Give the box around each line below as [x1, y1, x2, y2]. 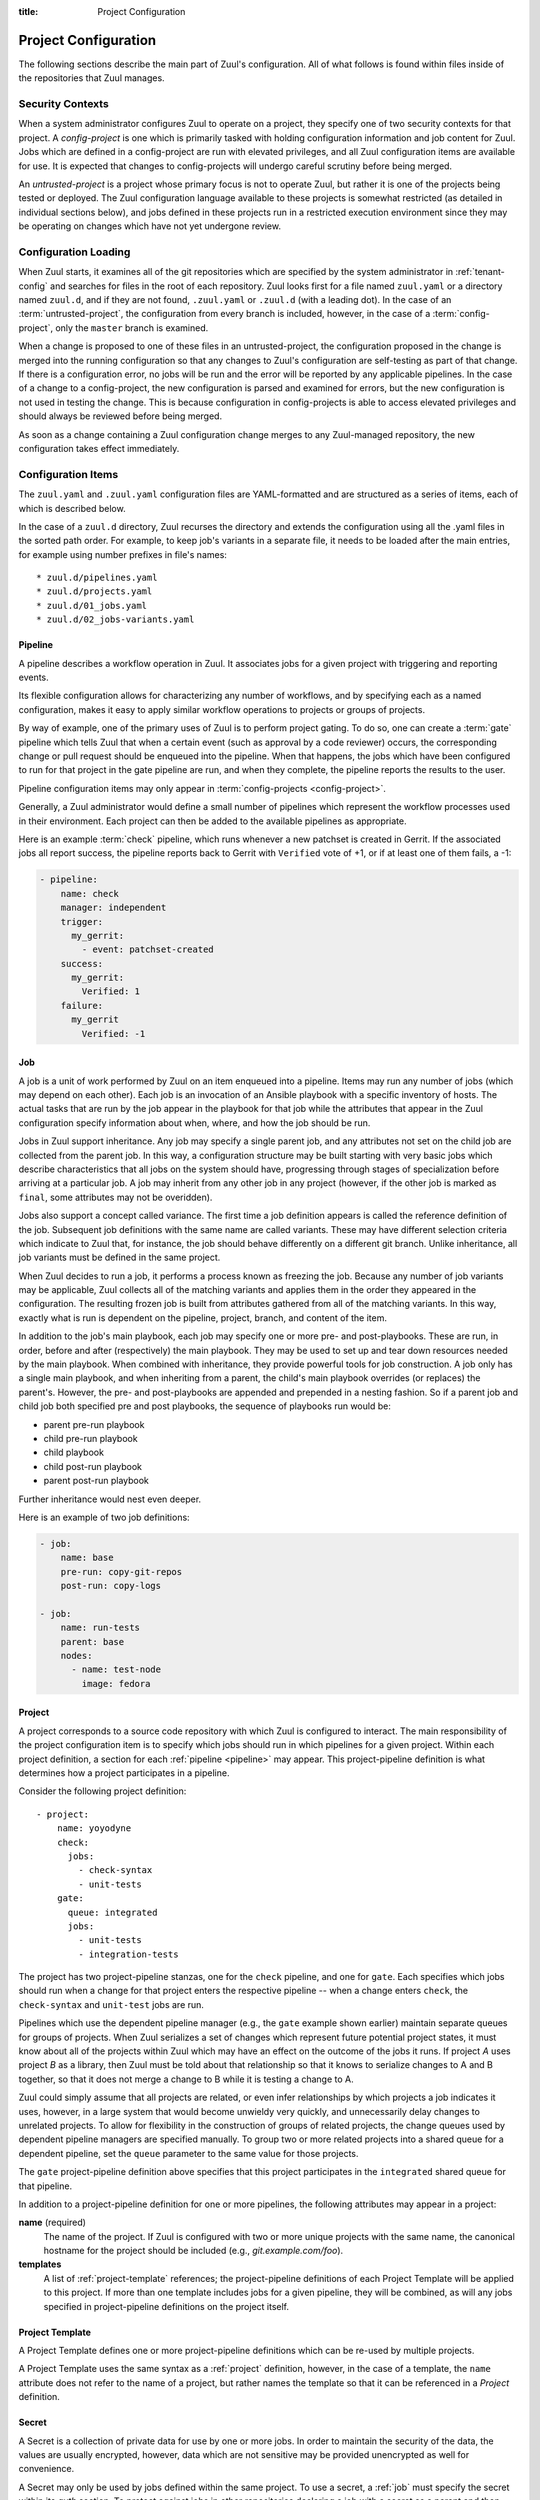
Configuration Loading [18, 245, 131, 259]
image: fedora [81, 1678, 151, 1689]
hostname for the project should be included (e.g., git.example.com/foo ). [43, 2245, 344, 2257]
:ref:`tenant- [455, 266, 505, 278]
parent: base [60, 1636, 125, 1647]
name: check [60, 888, 120, 899]
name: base [60, 1552, 114, 1564]
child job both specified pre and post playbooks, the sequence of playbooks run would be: [18, 1400, 392, 1412]
